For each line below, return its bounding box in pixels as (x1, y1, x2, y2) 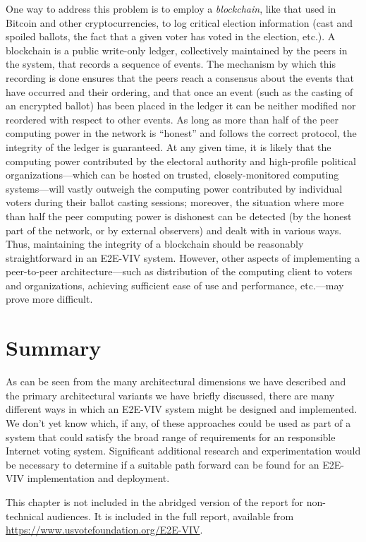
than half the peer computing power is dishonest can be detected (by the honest (6, 208, 352, 223)
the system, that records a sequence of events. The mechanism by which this (6, 56, 336, 71)
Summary (6, 333, 102, 362)
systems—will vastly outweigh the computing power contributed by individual (6, 181, 343, 195)
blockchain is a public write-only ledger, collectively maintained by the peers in (6, 42, 348, 57)
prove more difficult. (6, 291, 93, 306)
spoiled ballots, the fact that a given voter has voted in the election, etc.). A (6, 29, 336, 44)
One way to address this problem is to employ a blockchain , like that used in (6, 1, 336, 16)
